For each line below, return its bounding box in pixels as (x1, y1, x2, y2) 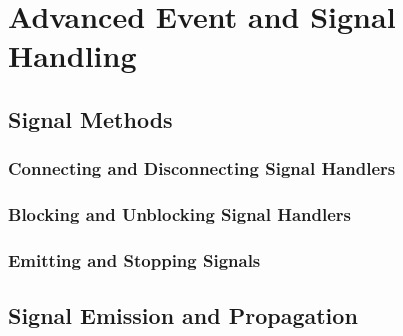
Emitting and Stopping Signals (8, 247, 261, 272)
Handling (8, 35, 137, 76)
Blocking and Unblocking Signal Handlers (8, 202, 352, 227)
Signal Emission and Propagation (8, 300, 358, 331)
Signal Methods (8, 103, 173, 134)
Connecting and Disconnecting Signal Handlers (8, 156, 396, 181)
